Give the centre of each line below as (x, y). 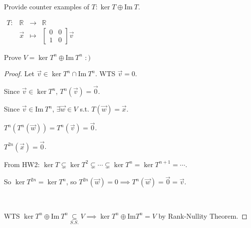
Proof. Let (19, 73)
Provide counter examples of (47, 6)
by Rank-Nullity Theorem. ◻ (203, 215)
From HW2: (22, 164)
